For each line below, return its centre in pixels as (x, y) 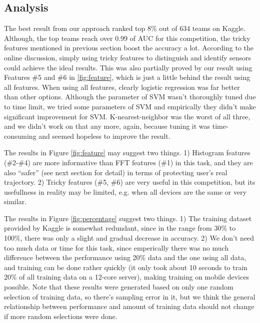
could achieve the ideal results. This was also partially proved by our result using (128, 67)
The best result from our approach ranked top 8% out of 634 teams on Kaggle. (125, 28)
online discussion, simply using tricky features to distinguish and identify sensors (128, 57)
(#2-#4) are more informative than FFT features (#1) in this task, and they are (128, 162)
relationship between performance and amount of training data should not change (129, 306)
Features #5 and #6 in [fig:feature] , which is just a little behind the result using (127, 77)
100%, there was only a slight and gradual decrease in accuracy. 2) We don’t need (129, 238)
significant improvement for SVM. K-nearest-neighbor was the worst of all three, (127, 116)
